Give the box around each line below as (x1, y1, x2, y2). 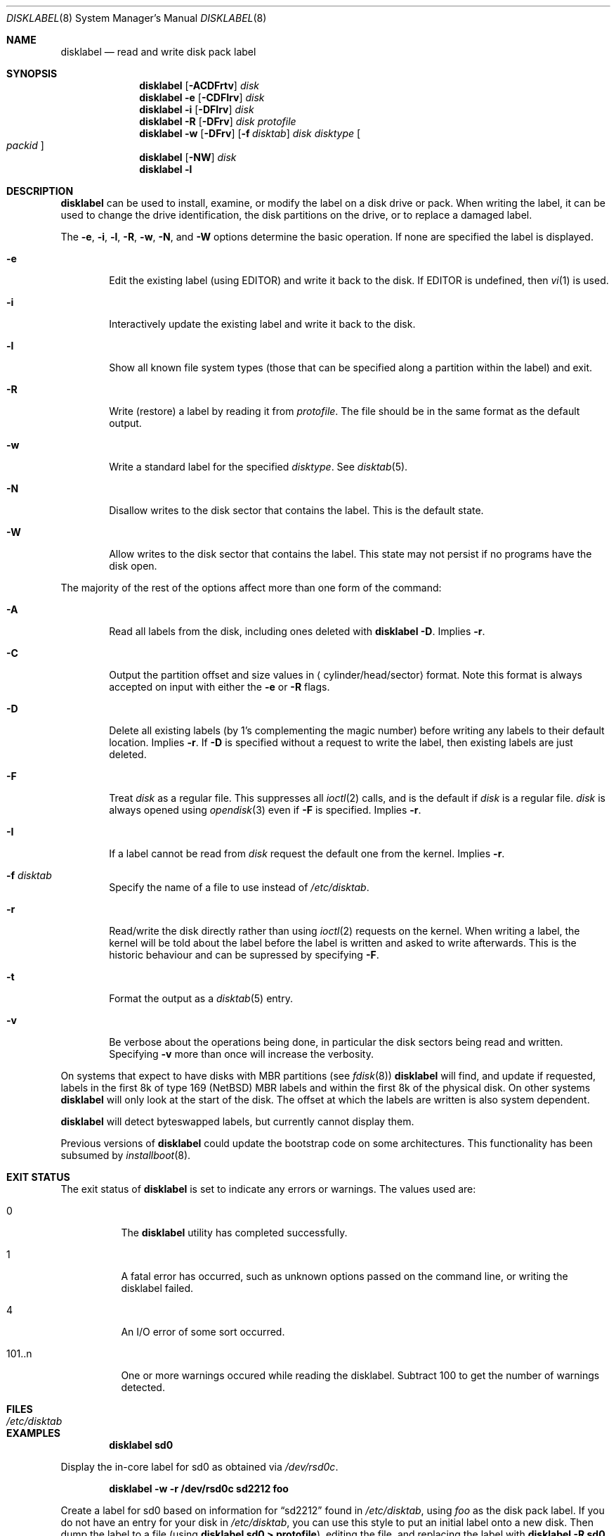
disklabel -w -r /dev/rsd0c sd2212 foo (109, 1483, 289, 1495)
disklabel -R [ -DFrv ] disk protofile (139, 115, 296, 127)
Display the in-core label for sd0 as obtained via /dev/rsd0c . (60, 1461, 339, 1473)
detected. (121, 1381, 165, 1393)
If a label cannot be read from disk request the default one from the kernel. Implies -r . (109, 847, 505, 859)
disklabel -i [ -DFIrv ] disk (139, 103, 254, 115)
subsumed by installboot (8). (60, 1149, 191, 1161)
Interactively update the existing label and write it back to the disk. (109, 318, 416, 330)
